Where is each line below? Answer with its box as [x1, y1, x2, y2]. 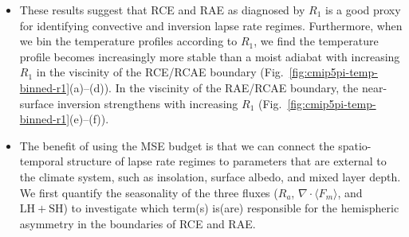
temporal [19, 153, 64, 169]
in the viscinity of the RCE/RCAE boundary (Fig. [36, 64, 284, 80]
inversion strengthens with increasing [57, 95, 238, 111]
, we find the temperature [254, 33, 379, 49]
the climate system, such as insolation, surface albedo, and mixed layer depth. [19, 168, 401, 185]
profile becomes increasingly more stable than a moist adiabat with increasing [19, 48, 400, 64]
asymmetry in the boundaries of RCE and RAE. [19, 215, 256, 231]
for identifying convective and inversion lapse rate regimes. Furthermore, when [19, 17, 403, 33]
